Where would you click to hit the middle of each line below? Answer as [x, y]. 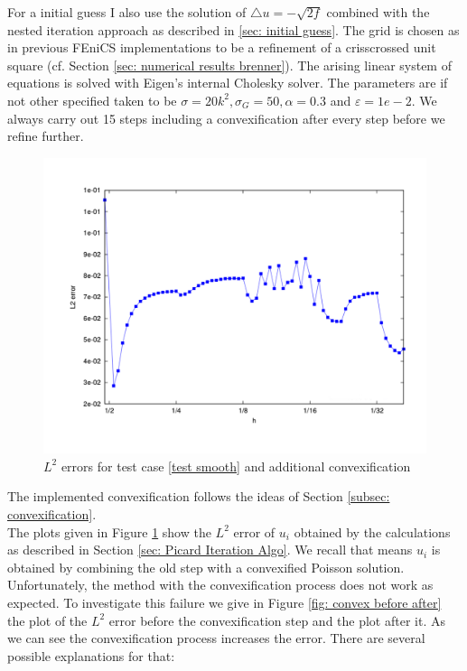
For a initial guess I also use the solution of [127, 12]
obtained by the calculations [372, 531]
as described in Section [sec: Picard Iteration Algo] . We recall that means [210, 550]
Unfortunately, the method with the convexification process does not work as [220, 585]
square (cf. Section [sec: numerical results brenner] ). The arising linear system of [229, 65]
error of [254, 531]
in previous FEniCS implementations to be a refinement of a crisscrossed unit [222, 47]
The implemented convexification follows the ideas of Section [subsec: [199, 496]
